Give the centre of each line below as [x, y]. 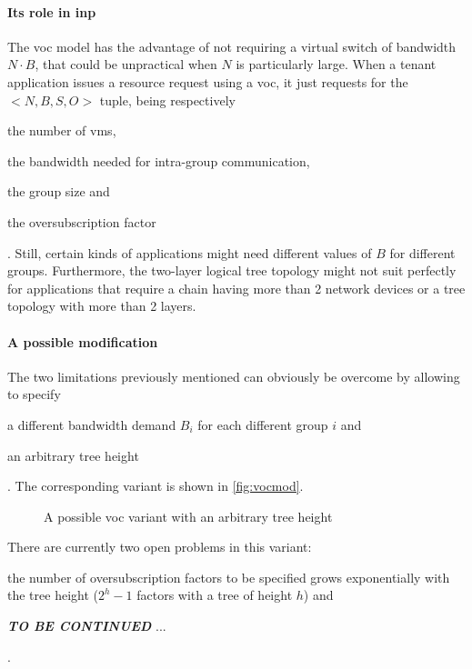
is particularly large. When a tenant [336, 64]
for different [422, 252]
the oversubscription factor [82, 221]
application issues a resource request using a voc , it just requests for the [208, 81]
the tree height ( [53, 595]
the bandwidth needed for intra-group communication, [159, 160]
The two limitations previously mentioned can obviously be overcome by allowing [234, 376]
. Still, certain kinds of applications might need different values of [190, 252]
